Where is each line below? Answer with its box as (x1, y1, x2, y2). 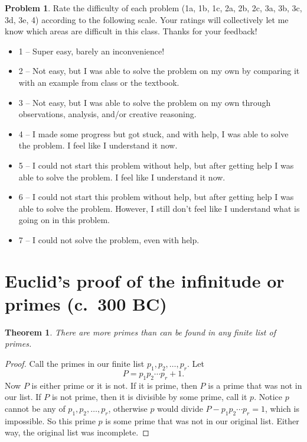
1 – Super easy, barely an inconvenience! (18, 44, 165, 57)
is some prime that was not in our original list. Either (105, 414, 299, 427)
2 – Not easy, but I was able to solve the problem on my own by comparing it (18, 64, 300, 77)
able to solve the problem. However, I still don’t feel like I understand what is (18, 202, 300, 214)
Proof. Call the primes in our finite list (5, 357, 145, 369)
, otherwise (108, 402, 148, 414)
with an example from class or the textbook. (18, 76, 179, 88)
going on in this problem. (18, 214, 110, 226)
